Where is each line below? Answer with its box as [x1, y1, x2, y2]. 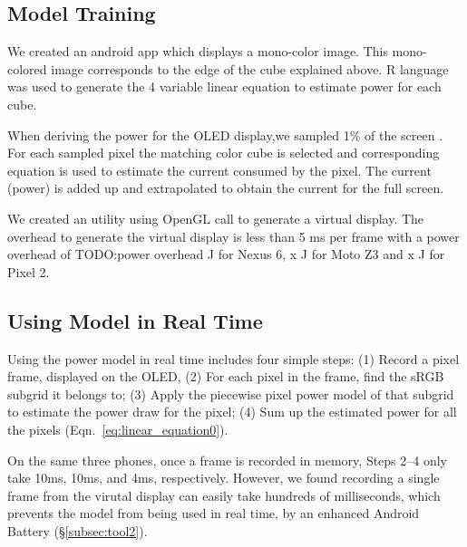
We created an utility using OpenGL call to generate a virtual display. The [7, 208, 424, 227]
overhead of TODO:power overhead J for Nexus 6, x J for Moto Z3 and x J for [7, 245, 445, 264]
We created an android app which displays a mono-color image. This [7, 42, 388, 61]
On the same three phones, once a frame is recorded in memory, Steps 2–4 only [7, 450, 448, 469]
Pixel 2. [7, 262, 50, 281]
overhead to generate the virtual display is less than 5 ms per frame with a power [7, 226, 460, 245]
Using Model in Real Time [7, 306, 263, 334]
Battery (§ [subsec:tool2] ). [7, 521, 148, 540]
